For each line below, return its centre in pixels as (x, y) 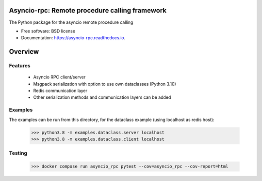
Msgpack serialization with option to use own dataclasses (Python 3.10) (105, 84)
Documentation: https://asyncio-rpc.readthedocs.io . (73, 38)
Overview (24, 52)
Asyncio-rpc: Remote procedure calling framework (88, 10)
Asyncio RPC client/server (59, 77)
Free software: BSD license (48, 31)
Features (20, 66)
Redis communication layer (60, 91)
